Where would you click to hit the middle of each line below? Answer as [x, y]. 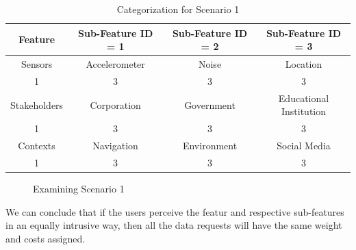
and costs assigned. [46, 238]
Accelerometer [115, 64]
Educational [304, 98]
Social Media [304, 145]
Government [210, 104]
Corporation [115, 104]
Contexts [37, 145]
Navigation [115, 145]
